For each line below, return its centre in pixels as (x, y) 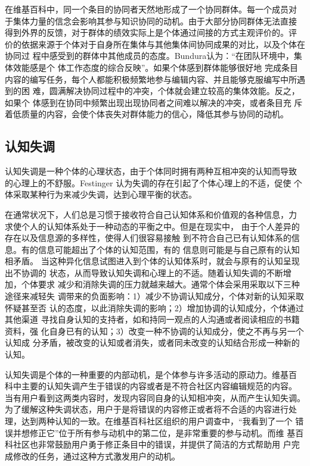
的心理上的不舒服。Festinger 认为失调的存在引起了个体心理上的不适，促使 (148, 182)
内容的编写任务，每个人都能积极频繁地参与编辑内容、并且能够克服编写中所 (151, 79)
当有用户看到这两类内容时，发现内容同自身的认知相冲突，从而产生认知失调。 (155, 397)
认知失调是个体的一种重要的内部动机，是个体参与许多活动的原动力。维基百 (151, 374)
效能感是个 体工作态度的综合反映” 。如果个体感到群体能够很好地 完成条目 (155, 67)
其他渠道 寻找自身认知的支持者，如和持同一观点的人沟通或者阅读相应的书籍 (152, 319)
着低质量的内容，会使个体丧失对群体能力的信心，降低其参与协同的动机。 (147, 114)
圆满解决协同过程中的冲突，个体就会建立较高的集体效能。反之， (174, 91)
